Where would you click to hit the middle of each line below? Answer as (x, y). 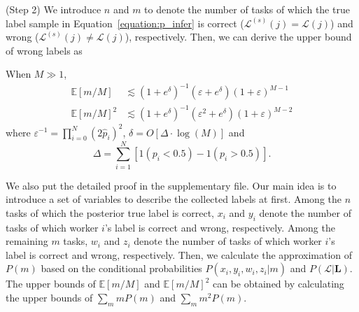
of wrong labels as (44, 50)
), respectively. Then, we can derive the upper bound (238, 37)
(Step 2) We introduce (54, 9)
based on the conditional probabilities (121, 268)
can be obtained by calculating (279, 284)
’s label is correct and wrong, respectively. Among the (220, 227)
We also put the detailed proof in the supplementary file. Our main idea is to (171, 185)
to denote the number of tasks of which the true (247, 9)
